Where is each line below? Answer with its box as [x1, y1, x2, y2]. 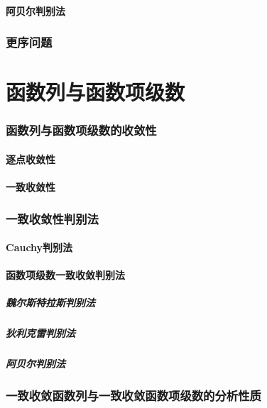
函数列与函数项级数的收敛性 [6, 121, 157, 139]
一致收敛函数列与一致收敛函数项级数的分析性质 [6, 387, 261, 404]
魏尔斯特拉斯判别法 [6, 295, 95, 310]
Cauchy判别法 [6, 240, 73, 255]
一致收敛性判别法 [6, 209, 99, 227]
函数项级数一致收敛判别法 [6, 268, 125, 282]
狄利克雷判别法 [6, 326, 75, 341]
